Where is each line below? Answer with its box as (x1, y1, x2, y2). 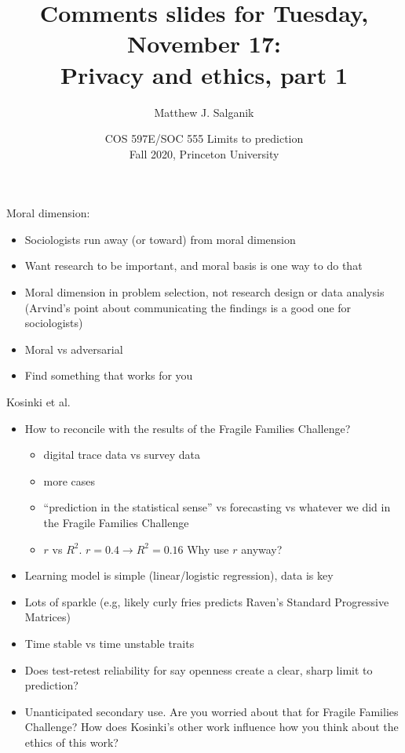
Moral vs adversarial (24, 340, 123, 357)
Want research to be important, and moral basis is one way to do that (24, 257, 363, 274)
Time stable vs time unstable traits (24, 635, 195, 651)
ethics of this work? (24, 733, 119, 750)
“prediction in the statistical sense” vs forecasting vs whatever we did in (43, 499, 391, 515)
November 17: (127, 27, 281, 60)
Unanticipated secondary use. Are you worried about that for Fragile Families (24, 703, 399, 719)
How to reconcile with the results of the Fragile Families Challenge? (24, 420, 351, 436)
